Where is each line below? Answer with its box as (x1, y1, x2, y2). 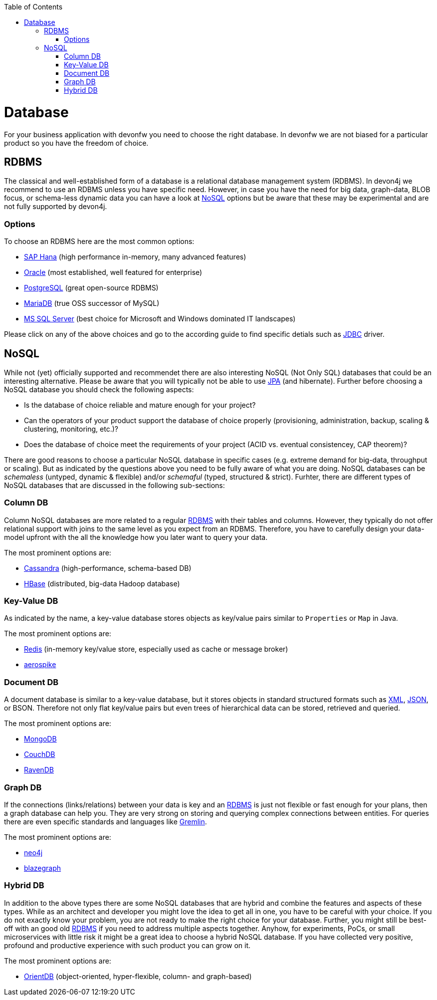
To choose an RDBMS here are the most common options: (4, 237, 195, 246)
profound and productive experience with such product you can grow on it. (4, 941, 251, 950)
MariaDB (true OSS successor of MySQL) (24, 299, 160, 308)
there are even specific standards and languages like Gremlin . (4, 817, 207, 826)
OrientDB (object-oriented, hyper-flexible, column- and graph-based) (24, 972, 252, 981)
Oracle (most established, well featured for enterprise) (24, 268, 203, 277)
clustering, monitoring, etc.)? (24, 424, 118, 433)
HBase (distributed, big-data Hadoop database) (24, 579, 180, 588)
